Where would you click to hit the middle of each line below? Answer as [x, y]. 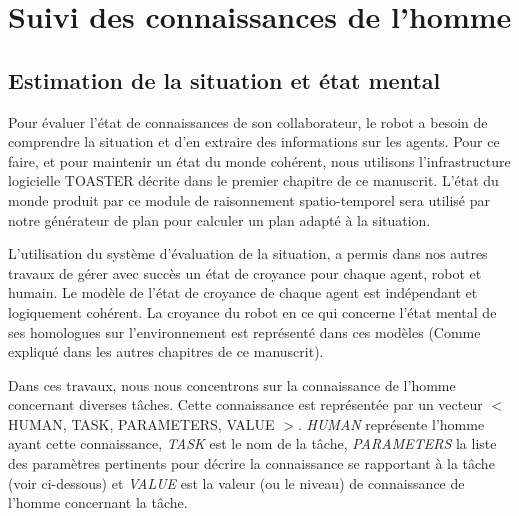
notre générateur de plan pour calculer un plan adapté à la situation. [219, 219]
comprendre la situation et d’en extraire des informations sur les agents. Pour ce [254, 141]
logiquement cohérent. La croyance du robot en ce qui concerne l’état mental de [252, 311]
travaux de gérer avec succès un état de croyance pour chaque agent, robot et [245, 272]
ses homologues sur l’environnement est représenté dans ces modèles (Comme [244, 331]
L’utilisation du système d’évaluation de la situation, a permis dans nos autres [248, 253]
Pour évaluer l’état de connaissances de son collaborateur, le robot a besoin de [248, 121]
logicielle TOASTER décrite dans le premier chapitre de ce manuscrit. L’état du [253, 180]
